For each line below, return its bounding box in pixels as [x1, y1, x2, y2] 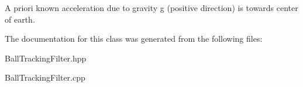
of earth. [5, 13, 35, 25]
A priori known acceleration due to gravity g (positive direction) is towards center [5, 2, 298, 13]
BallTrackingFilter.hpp [5, 52, 87, 64]
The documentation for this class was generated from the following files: [5, 32, 263, 45]
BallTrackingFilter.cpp [5, 71, 85, 84]
